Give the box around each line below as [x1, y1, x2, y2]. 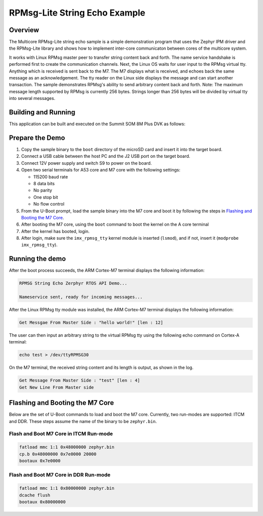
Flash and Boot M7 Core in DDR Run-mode [9, 472, 111, 478]
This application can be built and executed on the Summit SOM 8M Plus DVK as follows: [9, 121, 186, 127]
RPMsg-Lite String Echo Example [9, 7, 146, 18]
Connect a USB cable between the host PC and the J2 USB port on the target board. [21, 153, 190, 159]
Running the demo [9, 255, 66, 263]
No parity [33, 188, 52, 193]
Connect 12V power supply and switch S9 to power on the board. [21, 160, 152, 166]
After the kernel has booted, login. [21, 228, 90, 234]
